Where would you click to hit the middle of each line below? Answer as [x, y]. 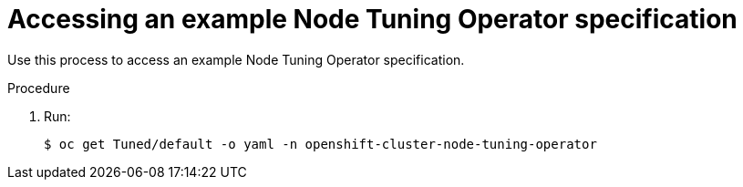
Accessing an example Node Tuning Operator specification [372, 19]
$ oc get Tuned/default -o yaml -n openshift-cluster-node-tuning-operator [320, 144]
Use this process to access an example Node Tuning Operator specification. [236, 59]
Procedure [39, 88]
